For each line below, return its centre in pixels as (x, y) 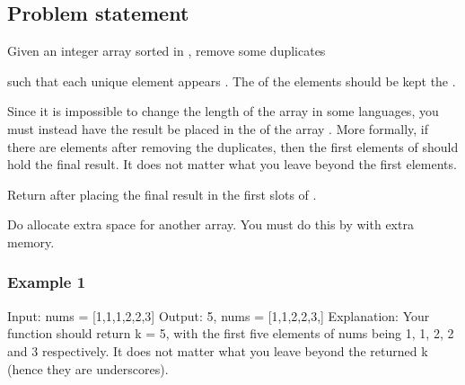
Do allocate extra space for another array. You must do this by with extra (211, 224)
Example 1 (47, 282)
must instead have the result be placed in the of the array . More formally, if (218, 128)
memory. (31, 242)
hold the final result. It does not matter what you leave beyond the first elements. (232, 164)
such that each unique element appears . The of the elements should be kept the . (232, 81)
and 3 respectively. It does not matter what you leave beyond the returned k (218, 350)
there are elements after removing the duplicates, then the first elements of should (233, 146)
